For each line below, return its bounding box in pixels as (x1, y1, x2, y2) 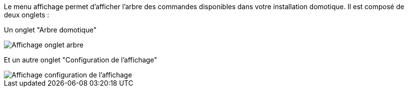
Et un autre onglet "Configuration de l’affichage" (4, 56, 157, 64)
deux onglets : (4, 11, 49, 19)
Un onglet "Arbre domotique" (4, 26, 97, 34)
